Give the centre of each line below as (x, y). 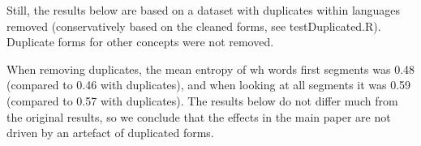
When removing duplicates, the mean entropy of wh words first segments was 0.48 (211, 69)
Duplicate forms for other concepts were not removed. (140, 42)
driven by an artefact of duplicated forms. (110, 133)
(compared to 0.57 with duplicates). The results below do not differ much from (202, 100)
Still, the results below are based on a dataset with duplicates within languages (204, 10)
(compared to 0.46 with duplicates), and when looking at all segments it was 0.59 (209, 85)
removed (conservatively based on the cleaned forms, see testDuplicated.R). (194, 26)
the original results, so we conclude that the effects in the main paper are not (199, 116)
